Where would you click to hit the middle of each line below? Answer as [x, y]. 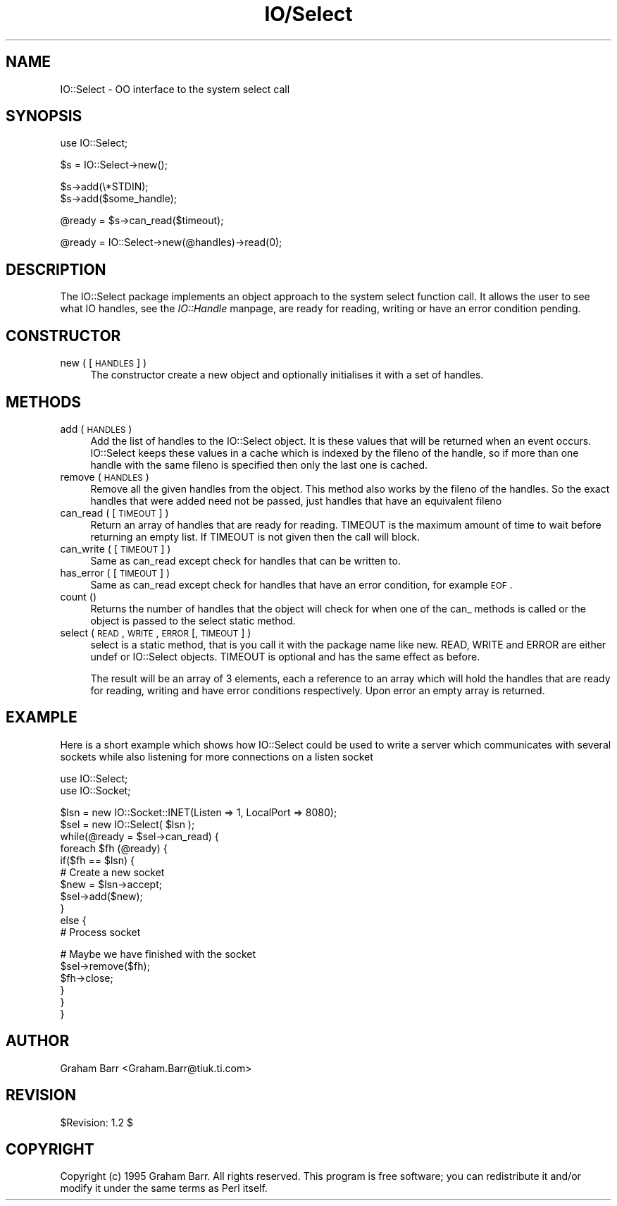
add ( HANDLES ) [96, 429]
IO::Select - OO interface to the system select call [175, 89]
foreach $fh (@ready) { [114, 848]
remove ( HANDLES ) [105, 476]
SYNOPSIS [44, 116]
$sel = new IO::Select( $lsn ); [127, 824]
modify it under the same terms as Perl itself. [164, 1188]
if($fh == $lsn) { [97, 860]
